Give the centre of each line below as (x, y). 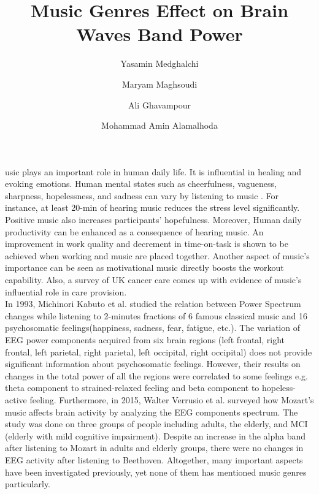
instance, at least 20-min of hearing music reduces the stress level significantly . (152, 207)
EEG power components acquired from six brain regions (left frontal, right (145, 340)
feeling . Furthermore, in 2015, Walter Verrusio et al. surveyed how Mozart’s (172, 399)
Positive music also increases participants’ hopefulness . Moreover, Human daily (153, 220)
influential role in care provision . (66, 291)
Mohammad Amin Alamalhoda (159, 125)
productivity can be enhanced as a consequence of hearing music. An (134, 231)
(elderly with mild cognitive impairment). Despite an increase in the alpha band (156, 435)
